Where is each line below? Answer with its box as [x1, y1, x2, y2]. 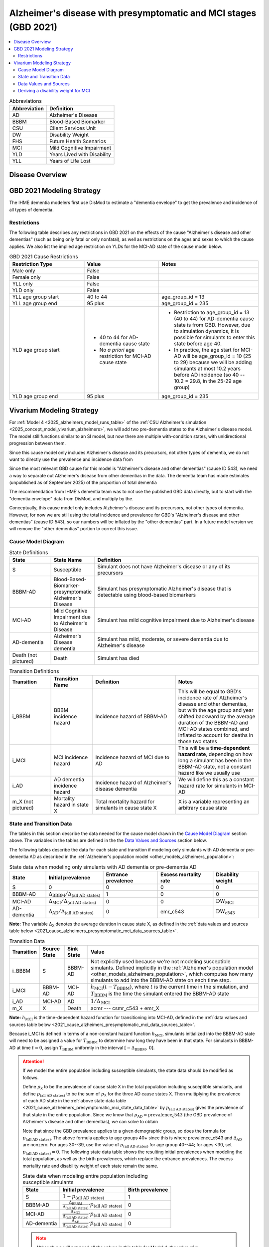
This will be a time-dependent [178, 745, 250, 752]
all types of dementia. [9, 207, 54, 212]
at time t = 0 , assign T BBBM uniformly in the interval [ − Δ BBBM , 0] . [16, 1044, 155, 1052]
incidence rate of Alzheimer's [178, 694, 248, 701]
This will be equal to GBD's [178, 688, 242, 695]
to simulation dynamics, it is [174, 328, 239, 335]
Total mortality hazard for [95, 798, 155, 805]
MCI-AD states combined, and [178, 726, 249, 733]
